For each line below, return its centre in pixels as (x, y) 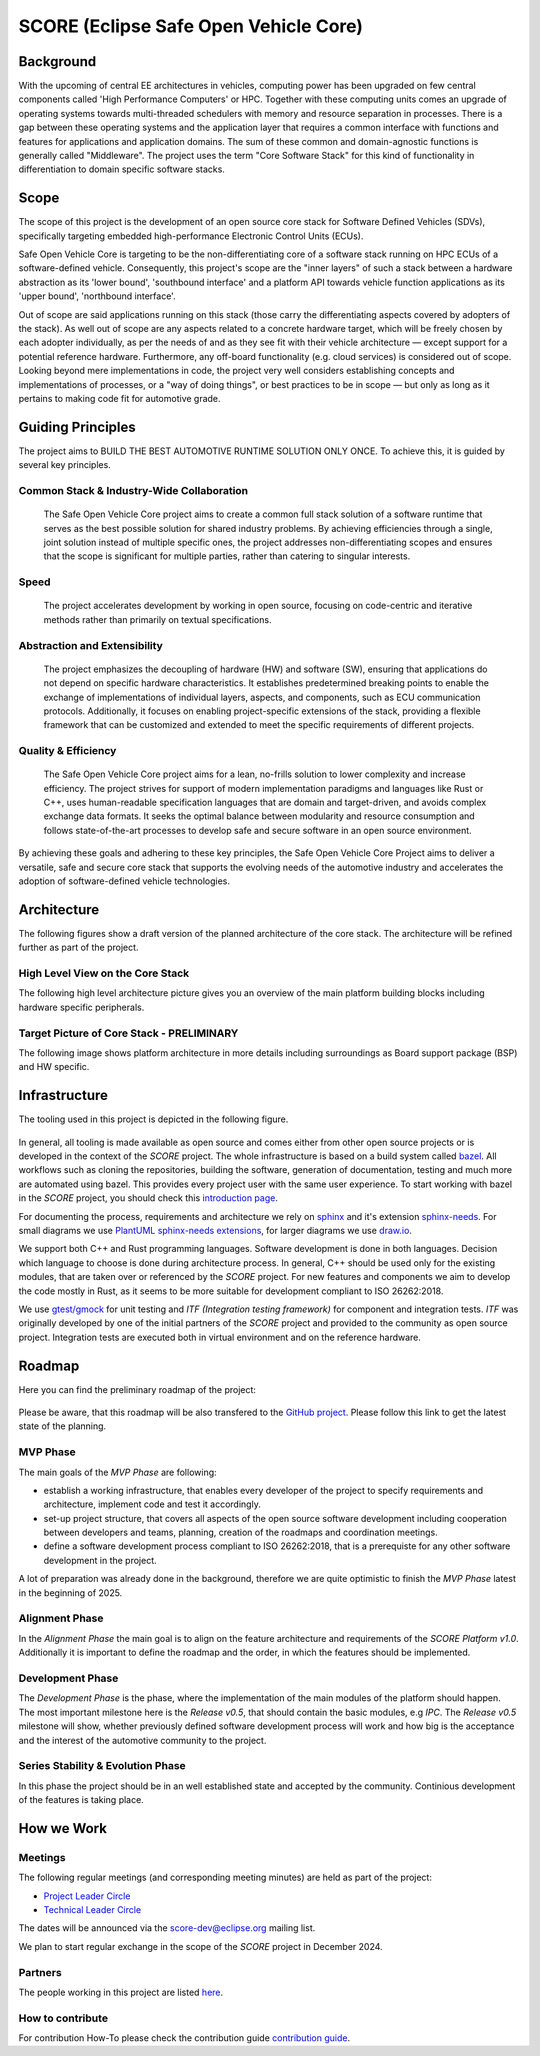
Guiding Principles (77, 426)
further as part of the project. (78, 947)
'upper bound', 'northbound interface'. (97, 296)
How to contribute (63, 2018)
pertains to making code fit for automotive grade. (119, 398)
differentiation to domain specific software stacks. (121, 169)
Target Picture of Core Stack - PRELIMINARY (128, 1033)
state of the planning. (62, 1426)
